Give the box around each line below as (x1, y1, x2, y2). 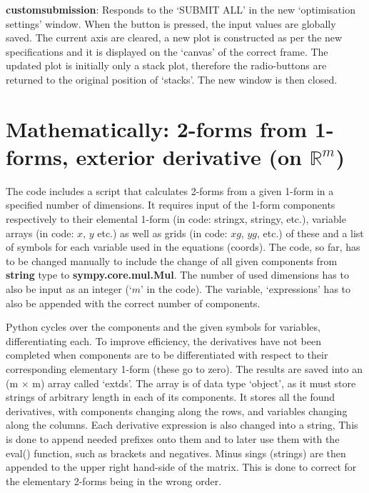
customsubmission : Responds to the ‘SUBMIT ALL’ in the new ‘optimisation (6, 2, 355, 16)
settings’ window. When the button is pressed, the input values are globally (6, 16, 336, 31)
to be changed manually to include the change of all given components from (6, 253, 338, 268)
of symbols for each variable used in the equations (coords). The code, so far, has (6, 239, 360, 254)
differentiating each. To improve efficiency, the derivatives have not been (6, 333, 321, 348)
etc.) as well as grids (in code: (97, 225, 228, 240)
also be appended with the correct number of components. (6, 295, 261, 310)
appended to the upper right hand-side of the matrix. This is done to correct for (6, 459, 357, 474)
